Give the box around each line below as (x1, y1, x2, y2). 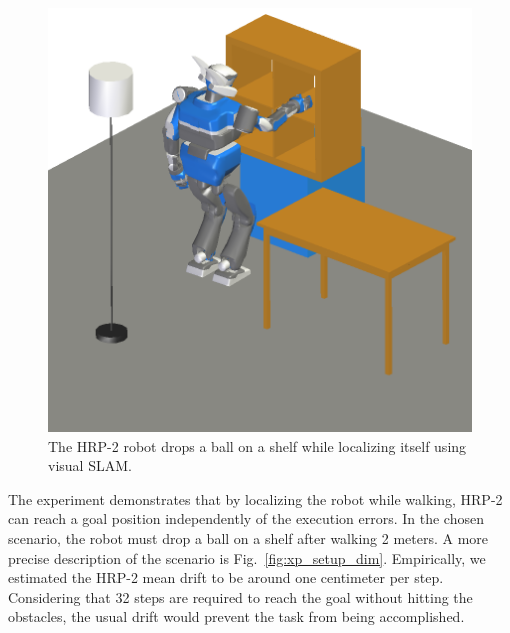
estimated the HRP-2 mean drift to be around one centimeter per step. (8, 567, 444, 588)
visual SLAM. (48, 455, 132, 476)
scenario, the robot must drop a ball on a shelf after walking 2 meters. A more (8, 527, 489, 548)
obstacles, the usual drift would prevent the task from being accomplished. (8, 606, 465, 627)
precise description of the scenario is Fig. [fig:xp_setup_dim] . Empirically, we (8, 547, 486, 568)
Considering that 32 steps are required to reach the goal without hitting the (8, 586, 473, 607)
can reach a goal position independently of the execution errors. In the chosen (8, 508, 484, 529)
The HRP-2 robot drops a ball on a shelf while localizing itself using (48, 435, 467, 456)
